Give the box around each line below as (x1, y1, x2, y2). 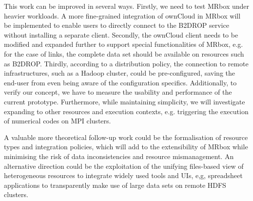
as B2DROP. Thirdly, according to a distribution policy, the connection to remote (4, 58, 249, 68)
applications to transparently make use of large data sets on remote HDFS (4, 180, 226, 190)
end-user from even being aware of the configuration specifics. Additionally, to (4, 77, 237, 87)
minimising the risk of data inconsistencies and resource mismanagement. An (4, 151, 234, 161)
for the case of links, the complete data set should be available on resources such (4, 48, 244, 59)
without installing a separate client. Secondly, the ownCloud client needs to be (4, 29, 238, 40)
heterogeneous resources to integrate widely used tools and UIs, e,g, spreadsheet (4, 170, 243, 181)
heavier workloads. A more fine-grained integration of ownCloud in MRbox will (4, 10, 241, 20)
